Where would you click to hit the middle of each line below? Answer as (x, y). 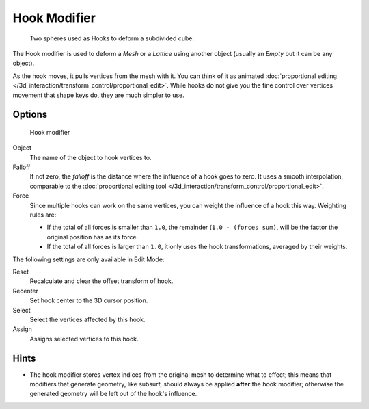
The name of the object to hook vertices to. (91, 157)
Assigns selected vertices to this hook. (84, 339)
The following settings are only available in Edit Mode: (88, 259)
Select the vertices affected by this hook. (87, 319)
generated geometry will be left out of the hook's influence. (113, 394)
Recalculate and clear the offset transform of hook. (101, 281)
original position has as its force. (93, 237)
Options (30, 115)
